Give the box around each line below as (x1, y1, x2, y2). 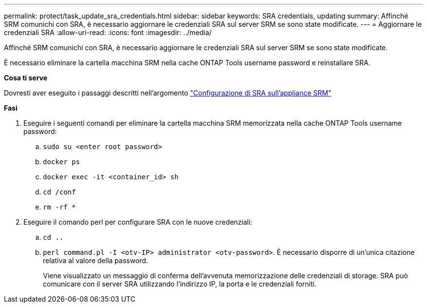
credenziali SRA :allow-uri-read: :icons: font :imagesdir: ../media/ (4, 28, 212, 37)
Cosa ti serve (4, 74, 48, 82)
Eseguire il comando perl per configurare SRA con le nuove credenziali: (23, 218, 252, 226)
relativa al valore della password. (43, 256, 148, 265)
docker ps (43, 158, 80, 166)
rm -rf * (43, 203, 76, 211)
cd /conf (43, 188, 76, 196)
